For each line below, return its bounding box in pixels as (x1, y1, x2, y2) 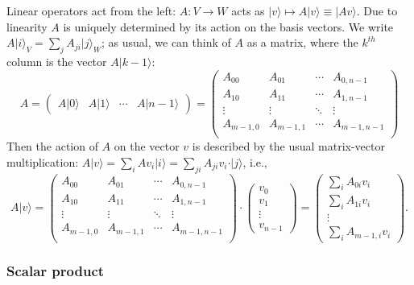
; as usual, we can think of (101, 34, 231, 51)
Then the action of (6, 138, 98, 155)
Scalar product (6, 261, 105, 281)
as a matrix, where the (246, 34, 358, 51)
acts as (231, 2, 265, 19)
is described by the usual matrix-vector (192, 138, 385, 155)
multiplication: (6, 153, 79, 170)
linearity (6, 18, 48, 35)
